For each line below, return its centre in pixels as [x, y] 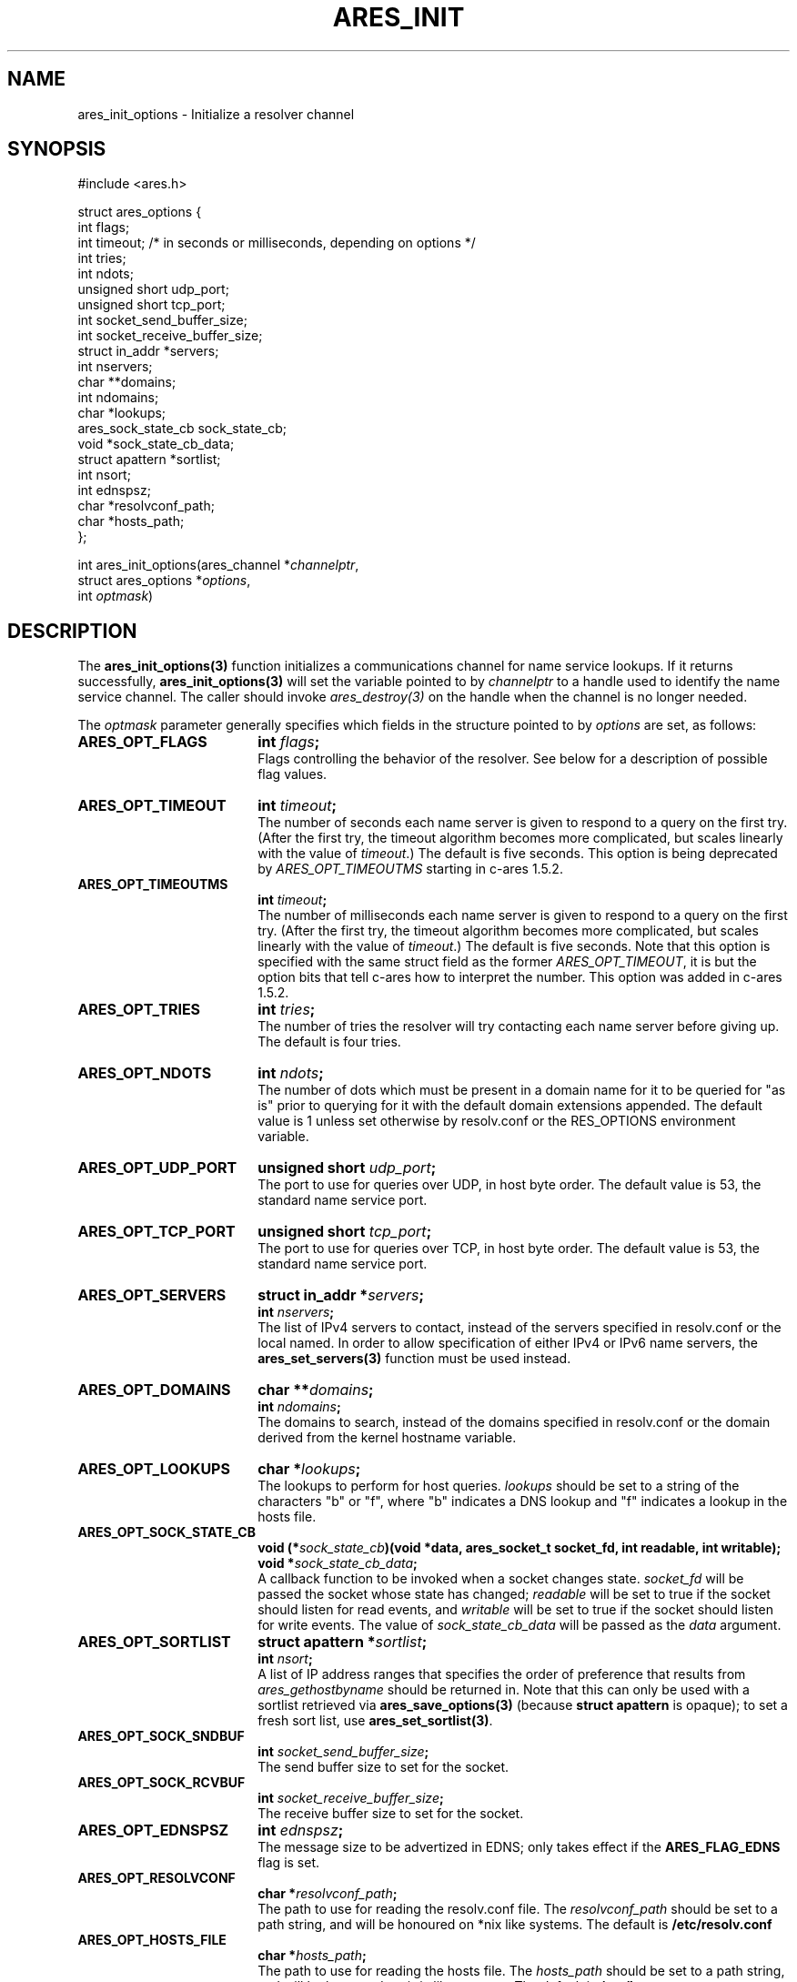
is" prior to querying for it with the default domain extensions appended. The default [510, 1106]
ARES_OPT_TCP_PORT [156, 1232]
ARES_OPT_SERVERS [152, 1295]
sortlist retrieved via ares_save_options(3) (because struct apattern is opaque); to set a [523, 1705]
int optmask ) [116, 596]
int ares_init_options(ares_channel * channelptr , [218, 565]
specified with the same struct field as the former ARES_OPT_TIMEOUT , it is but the [507, 962]
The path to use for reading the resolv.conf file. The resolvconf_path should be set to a [518, 1909]
